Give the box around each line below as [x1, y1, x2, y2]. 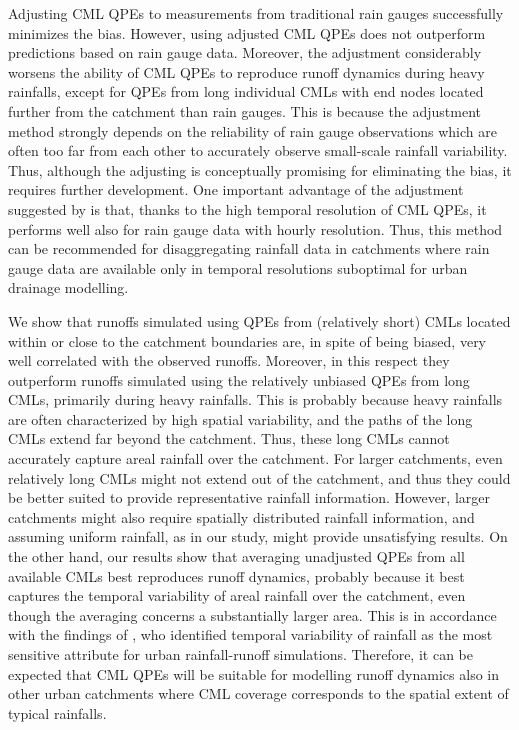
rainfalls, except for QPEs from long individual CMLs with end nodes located [8, 81, 484, 102]
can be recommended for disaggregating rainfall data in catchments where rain [8, 238, 490, 259]
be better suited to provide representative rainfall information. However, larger [8, 487, 490, 508]
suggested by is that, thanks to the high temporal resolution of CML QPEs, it [8, 198, 487, 219]
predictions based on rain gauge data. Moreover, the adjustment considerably [8, 42, 482, 63]
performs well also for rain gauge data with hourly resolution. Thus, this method [8, 218, 503, 239]
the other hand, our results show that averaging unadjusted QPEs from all [8, 546, 465, 567]
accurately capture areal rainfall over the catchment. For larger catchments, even [8, 448, 503, 469]
